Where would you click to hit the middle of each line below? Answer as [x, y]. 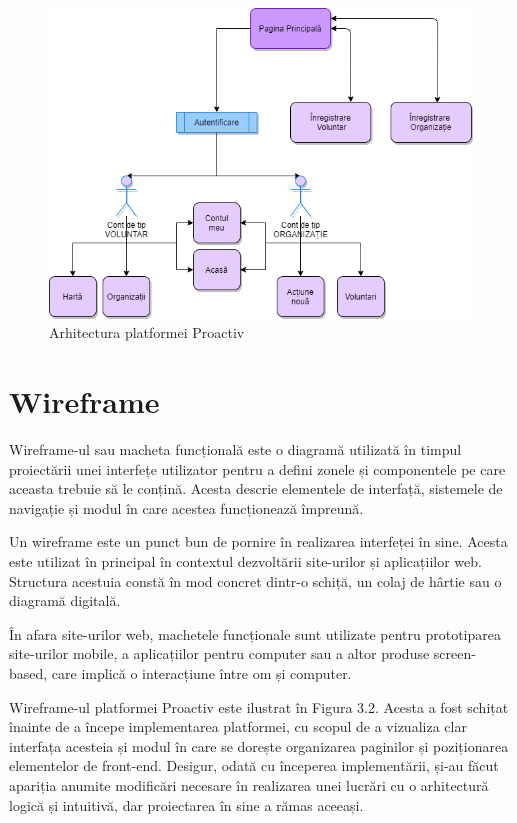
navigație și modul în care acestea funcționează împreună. [186, 507]
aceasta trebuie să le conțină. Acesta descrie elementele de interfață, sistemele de [256, 488]
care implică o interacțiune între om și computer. [201, 673]
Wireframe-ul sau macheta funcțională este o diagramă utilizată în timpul [235, 449]
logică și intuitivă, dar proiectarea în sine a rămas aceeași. [186, 804]
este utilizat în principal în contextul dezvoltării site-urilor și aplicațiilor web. [245, 561]
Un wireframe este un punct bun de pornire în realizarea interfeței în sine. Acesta [258, 541]
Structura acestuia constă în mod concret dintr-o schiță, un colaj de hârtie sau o [255, 580]
